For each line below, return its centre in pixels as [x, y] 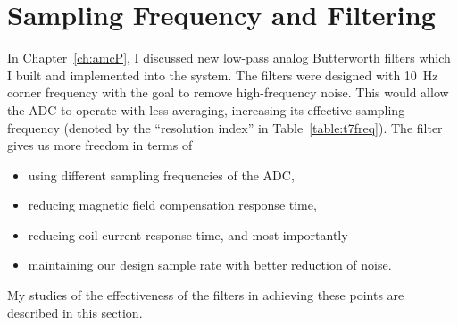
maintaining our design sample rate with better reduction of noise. [210, 265]
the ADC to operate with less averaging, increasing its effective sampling [206, 109]
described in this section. [75, 312]
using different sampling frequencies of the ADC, [161, 175]
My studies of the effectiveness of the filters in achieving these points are [206, 295]
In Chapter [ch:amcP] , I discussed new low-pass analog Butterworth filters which [229, 58]
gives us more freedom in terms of [100, 145]
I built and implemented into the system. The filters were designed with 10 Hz [223, 75]
